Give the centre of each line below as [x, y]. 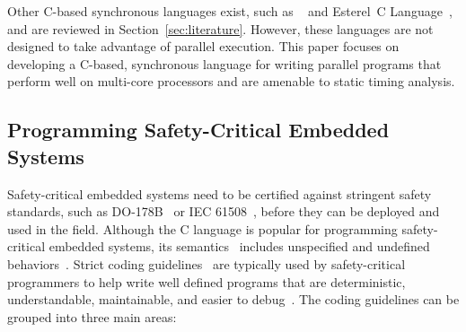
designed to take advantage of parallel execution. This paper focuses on [203, 46]
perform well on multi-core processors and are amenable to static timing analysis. [231, 81]
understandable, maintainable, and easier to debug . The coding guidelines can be [233, 299]
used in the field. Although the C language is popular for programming [202, 228]
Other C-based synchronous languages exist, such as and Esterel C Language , [230, 11]
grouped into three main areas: [92, 316]
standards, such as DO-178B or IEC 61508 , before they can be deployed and [224, 211]
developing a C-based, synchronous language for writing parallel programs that [224, 63]
